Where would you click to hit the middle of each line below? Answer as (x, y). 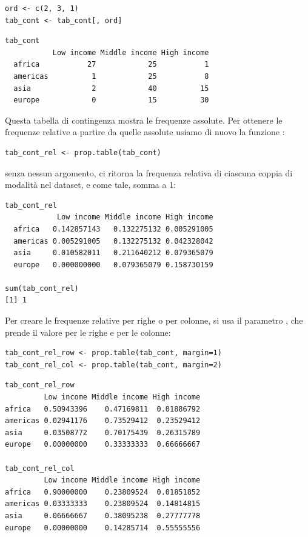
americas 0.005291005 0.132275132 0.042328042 (113, 241)
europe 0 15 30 (111, 100)
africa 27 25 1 (111, 65)
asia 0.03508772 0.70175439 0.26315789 (103, 432)
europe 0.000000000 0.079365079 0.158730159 (113, 265)
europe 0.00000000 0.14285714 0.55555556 (103, 528)
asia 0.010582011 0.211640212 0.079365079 (113, 253)
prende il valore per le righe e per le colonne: (88, 332)
